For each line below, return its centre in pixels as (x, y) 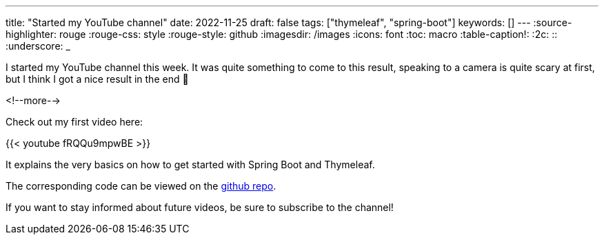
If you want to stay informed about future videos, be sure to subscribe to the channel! (200, 207)
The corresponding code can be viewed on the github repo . (141, 186)
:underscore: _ (38, 46)
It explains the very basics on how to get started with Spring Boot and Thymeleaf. (190, 164)
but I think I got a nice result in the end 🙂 (97, 79)
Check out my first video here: (74, 122)
